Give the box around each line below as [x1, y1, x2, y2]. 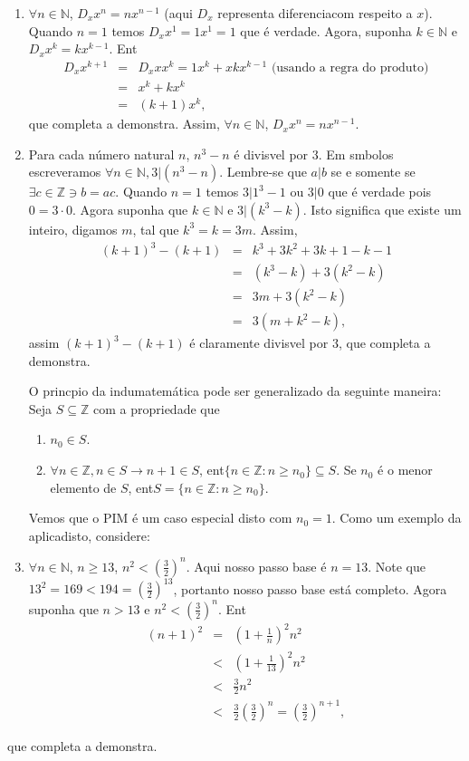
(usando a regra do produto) [271, 61, 429, 74]
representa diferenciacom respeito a [217, 4, 413, 22]
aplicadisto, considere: [28, 525, 150, 544]
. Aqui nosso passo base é [186, 556, 327, 575]
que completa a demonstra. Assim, [28, 114, 220, 133]
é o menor [378, 460, 433, 479]
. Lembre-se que [219, 162, 307, 181]
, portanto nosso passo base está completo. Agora [173, 579, 447, 598]
